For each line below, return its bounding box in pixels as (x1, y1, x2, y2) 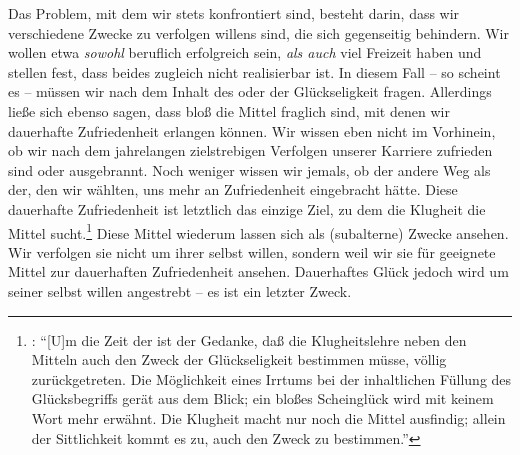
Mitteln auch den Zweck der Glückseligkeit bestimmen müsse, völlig (31, 349, 447, 370)
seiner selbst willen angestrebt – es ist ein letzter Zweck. (8, 280, 352, 301)
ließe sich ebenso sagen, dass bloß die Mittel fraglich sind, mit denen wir (8, 100, 450, 121)
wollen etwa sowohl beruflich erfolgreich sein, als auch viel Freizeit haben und (8, 42, 482, 63)
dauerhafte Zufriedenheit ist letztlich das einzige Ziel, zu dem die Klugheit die (8, 198, 486, 219)
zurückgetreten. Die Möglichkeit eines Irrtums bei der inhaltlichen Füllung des (31, 368, 512, 389)
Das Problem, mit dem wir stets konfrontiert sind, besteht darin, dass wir (8, 3, 460, 23)
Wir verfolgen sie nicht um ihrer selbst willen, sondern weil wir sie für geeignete (8, 241, 496, 262)
